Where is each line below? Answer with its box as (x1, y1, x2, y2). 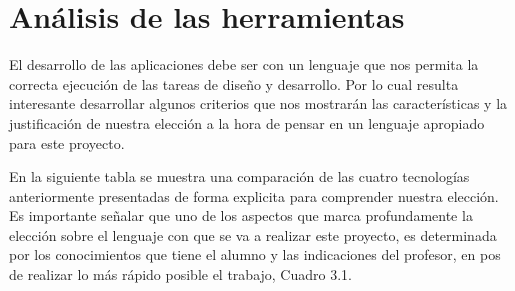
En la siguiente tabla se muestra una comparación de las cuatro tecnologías (9, 166, 470, 187)
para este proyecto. (9, 132, 125, 153)
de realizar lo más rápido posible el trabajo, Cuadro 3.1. (9, 264, 352, 285)
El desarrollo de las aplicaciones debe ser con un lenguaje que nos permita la (9, 54, 479, 75)
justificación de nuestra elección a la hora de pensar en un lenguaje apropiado (9, 112, 485, 133)
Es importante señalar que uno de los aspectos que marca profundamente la (9, 205, 473, 226)
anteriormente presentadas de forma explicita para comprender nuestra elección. (9, 185, 499, 206)
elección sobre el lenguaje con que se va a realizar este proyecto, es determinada (9, 224, 497, 245)
